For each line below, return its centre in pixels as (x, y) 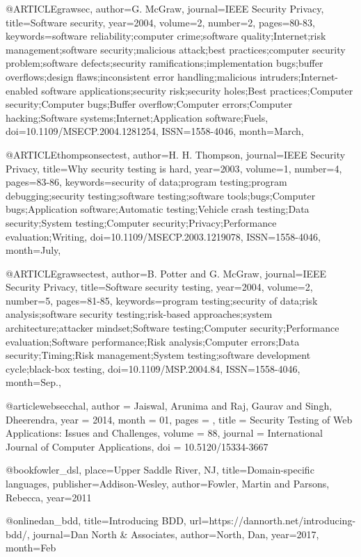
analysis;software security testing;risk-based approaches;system (139, 314)
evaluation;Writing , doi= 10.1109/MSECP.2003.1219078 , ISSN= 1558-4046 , (163, 236)
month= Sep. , (33, 382)
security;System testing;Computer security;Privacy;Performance (141, 222)
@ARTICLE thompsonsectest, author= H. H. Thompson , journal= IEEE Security (176, 154)
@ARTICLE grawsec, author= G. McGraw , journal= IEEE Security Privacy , (165, 8)
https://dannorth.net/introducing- (282, 520)
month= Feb (31, 548)
